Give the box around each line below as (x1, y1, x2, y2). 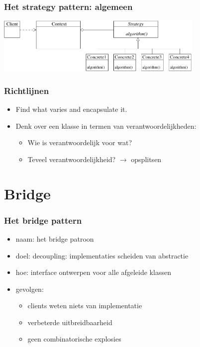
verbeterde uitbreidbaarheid (27, 317, 112, 327)
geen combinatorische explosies (27, 334, 121, 344)
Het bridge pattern (4, 214, 82, 226)
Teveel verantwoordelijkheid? (27, 154, 116, 164)
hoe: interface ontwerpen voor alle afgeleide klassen (15, 267, 171, 277)
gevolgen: (15, 283, 44, 294)
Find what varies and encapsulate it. (15, 103, 127, 114)
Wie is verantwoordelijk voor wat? (27, 137, 132, 148)
